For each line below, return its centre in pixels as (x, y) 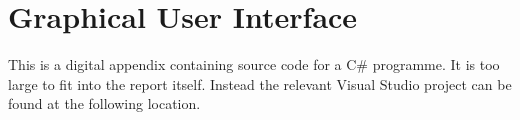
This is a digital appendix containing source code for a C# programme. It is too (254, 64)
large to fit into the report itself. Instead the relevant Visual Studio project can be (260, 83)
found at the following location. (104, 103)
